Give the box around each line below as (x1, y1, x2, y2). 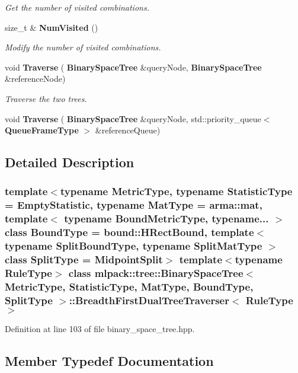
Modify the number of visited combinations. (5, 41, 161, 53)
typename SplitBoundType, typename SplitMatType (5, 238, 262, 253)
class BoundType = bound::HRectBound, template (5, 225, 254, 240)
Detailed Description (5, 153, 134, 171)
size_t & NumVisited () (5, 21, 98, 33)
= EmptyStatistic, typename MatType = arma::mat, (5, 197, 262, 212)
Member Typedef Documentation (5, 352, 214, 370)
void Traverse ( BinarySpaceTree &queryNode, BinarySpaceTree (5, 60, 262, 73)
